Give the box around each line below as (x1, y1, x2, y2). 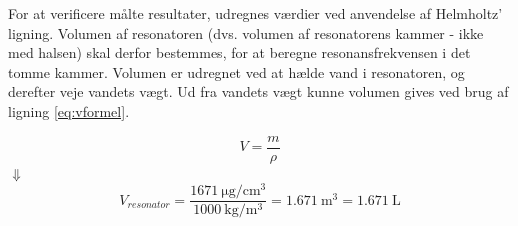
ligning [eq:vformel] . (8, 100, 130, 121)
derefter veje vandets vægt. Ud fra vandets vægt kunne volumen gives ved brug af (8, 81, 509, 102)
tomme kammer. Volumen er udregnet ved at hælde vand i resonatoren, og (8, 61, 465, 82)
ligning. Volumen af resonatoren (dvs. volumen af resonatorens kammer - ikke (8, 22, 484, 43)
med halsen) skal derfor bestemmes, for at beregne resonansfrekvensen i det (8, 42, 471, 63)
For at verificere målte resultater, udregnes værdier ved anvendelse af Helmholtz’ (8, 3, 503, 23)
